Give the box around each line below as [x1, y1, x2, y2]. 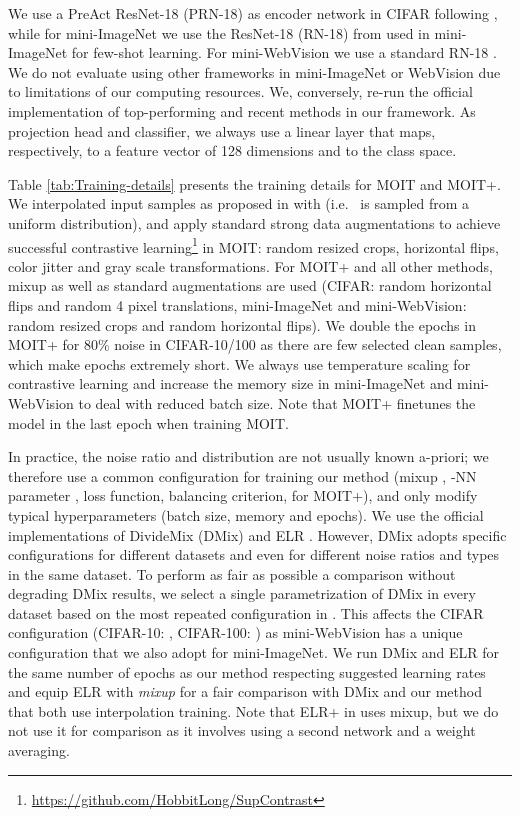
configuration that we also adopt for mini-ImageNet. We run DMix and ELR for [8, 642, 500, 663]
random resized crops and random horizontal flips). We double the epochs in [8, 314, 476, 335]
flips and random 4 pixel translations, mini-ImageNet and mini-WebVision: [8, 294, 467, 315]
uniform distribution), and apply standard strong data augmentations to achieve [8, 212, 501, 233]
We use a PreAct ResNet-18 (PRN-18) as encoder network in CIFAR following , [8, 3, 498, 23]
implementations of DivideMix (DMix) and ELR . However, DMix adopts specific [8, 524, 507, 545]
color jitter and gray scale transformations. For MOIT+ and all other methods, [8, 255, 493, 276]
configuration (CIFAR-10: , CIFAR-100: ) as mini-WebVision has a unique [8, 622, 463, 643]
